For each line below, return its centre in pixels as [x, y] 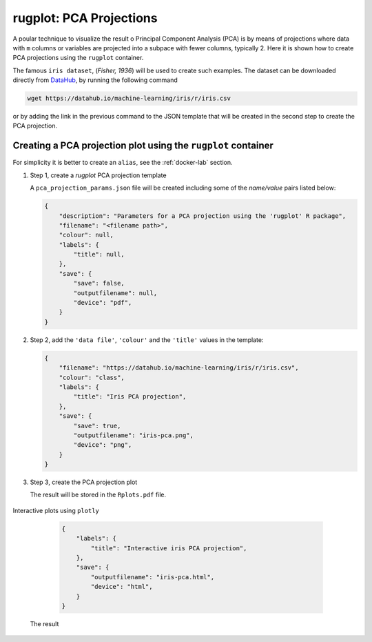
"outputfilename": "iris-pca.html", [153, 577]
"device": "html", [122, 587]
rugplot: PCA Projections [85, 18]
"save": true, [97, 425]
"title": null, [99, 254]
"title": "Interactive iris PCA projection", [169, 548]
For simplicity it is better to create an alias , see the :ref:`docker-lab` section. [123, 163]
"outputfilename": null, [115, 293]
